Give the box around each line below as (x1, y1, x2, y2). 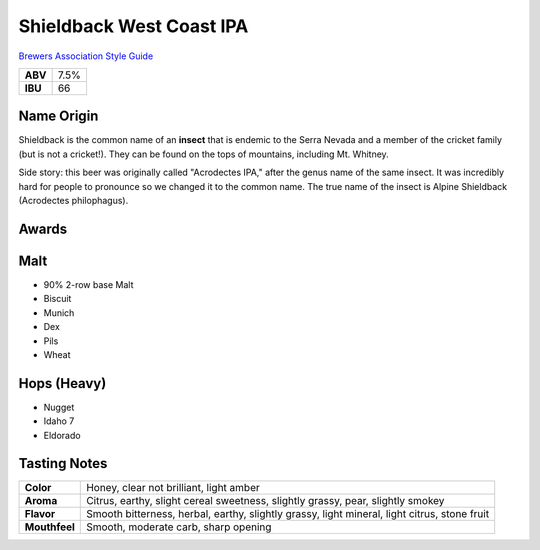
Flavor (24, 507, 56, 521)
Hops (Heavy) (18, 375, 107, 392)
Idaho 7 (43, 415, 75, 427)
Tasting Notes (18, 455, 108, 472)
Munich (43, 306, 75, 319)
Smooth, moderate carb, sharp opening (86, 520, 272, 534)
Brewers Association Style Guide (18, 50, 154, 62)
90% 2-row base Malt (43, 278, 134, 290)
